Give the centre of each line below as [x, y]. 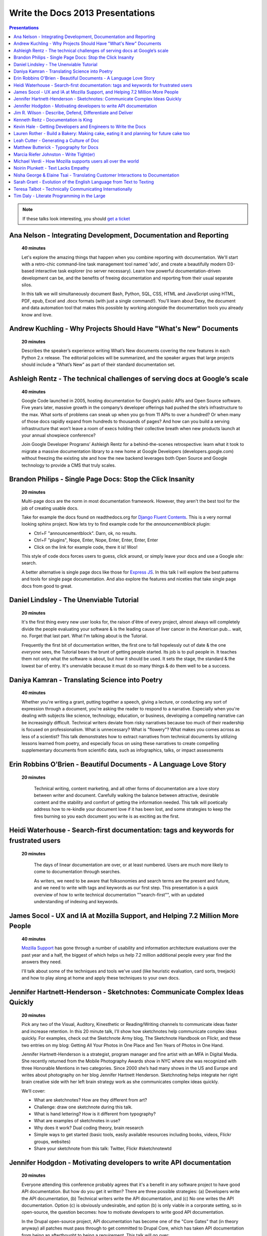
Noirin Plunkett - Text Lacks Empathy [51, 168]
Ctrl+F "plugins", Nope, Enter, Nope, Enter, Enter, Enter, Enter [96, 540]
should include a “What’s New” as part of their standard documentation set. [98, 365]
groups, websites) [52, 1142]
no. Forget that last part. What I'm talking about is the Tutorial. [85, 636]
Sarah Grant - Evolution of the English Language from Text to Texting [84, 182]
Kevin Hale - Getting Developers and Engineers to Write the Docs [80, 127]
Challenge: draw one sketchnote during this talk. [83, 1107]
